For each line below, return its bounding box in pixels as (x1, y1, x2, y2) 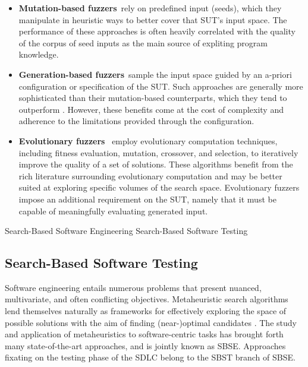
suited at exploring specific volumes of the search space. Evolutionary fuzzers (18, 181, 300, 194)
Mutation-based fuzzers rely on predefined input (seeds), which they (18, 2, 282, 14)
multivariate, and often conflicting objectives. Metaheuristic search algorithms (5, 293, 288, 305)
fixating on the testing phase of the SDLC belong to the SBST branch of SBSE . (5, 351, 296, 363)
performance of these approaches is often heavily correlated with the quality (18, 25, 296, 37)
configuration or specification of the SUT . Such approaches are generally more (18, 80, 303, 92)
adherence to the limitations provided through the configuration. (18, 115, 254, 127)
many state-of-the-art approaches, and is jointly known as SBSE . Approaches (5, 339, 286, 352)
